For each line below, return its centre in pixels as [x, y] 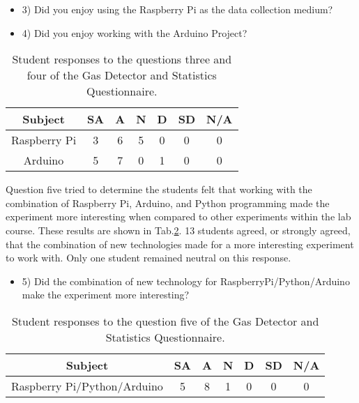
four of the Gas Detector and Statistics [122, 75]
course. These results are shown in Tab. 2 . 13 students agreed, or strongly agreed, [178, 230]
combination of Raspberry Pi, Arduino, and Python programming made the [168, 203]
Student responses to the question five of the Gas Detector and [165, 321]
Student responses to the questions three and [122, 59]
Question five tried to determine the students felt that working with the [159, 189]
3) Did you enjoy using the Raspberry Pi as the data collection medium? [177, 9]
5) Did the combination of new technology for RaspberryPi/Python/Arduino [186, 281]
